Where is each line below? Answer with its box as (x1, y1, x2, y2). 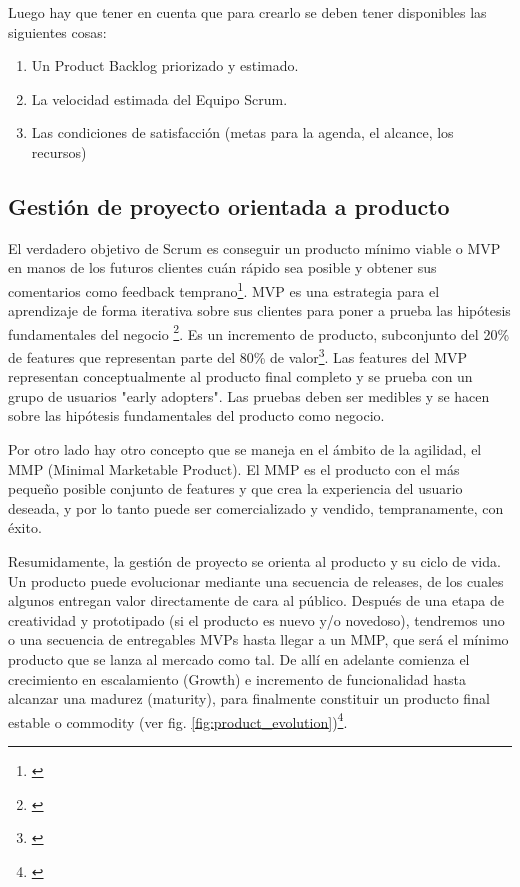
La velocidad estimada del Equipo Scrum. (31, 88, 288, 109)
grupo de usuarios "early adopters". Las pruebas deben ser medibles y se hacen (8, 385, 490, 406)
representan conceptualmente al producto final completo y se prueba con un (8, 366, 473, 387)
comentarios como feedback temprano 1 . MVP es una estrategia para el (8, 277, 440, 301)
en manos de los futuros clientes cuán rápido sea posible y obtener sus (8, 257, 437, 278)
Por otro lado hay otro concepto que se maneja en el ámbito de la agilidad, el (8, 439, 482, 460)
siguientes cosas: (8, 21, 107, 42)
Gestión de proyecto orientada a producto (8, 190, 450, 221)
